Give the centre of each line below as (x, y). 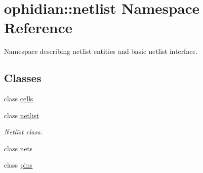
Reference (38, 27)
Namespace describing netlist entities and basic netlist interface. (101, 51)
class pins (18, 165)
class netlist (22, 115)
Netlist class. (23, 132)
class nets (18, 148)
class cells (19, 99)
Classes (23, 78)
